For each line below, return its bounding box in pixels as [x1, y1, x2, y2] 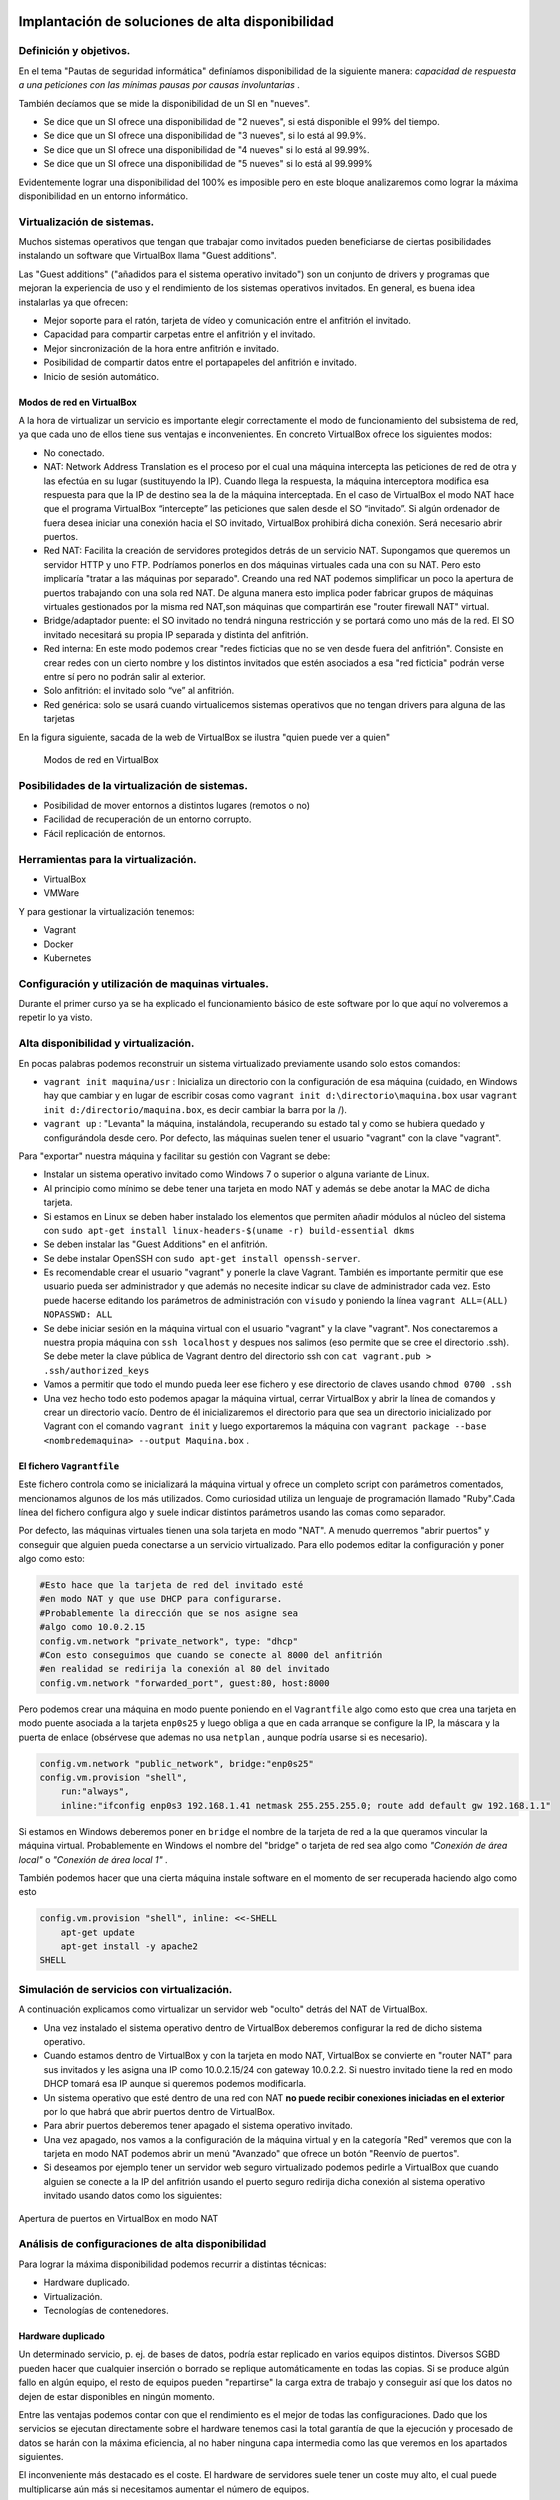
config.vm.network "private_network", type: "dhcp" [39, 1635, 299, 1647]
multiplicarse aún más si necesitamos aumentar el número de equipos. [18, 2483, 310, 2495]
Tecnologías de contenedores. [43, 2304, 169, 2316]
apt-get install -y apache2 [60, 1941, 199, 1952]
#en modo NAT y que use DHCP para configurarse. [39, 1593, 283, 1605]
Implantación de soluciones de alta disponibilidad [18, 13, 334, 30]
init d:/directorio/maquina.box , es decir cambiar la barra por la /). [43, 1103, 347, 1115]
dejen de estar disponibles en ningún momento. [18, 2390, 215, 2402]
